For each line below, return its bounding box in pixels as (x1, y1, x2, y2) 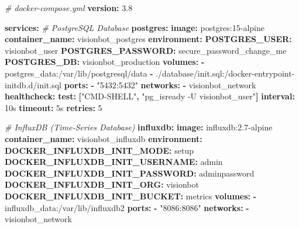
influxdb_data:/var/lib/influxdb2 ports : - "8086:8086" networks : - (5, 201, 249, 213)
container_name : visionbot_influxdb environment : (5, 132, 202, 144)
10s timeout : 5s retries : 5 (5, 101, 102, 113)
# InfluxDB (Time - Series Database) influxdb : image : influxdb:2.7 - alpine (5, 121, 273, 133)
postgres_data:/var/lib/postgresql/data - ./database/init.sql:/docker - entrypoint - (5, 67, 295, 79)
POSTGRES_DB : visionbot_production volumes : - (5, 56, 205, 68)
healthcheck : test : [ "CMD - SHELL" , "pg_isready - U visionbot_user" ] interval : (5, 90, 295, 102)
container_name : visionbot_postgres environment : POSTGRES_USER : (5, 33, 292, 45)
